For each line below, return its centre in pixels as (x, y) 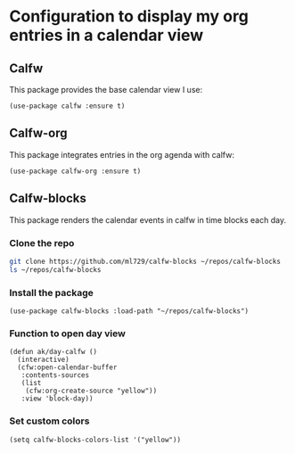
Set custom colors (49, 421)
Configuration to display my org (129, 16)
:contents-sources (55, 375)
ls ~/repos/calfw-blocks (55, 269)
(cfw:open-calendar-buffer (67, 367)
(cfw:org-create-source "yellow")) (91, 391)
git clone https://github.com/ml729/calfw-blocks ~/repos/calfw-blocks (145, 261)
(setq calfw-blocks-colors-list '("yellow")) (95, 440)
